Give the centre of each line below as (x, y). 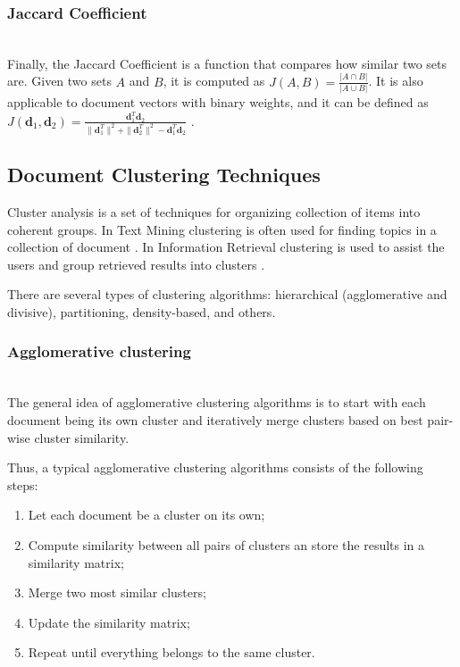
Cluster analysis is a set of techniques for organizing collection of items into (214, 211)
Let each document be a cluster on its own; (146, 515)
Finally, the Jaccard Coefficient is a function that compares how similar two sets (227, 63)
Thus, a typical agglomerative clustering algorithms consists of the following (215, 467)
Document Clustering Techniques (164, 175)
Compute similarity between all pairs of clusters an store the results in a (226, 544)
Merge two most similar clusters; (117, 592)
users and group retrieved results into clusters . (136, 264)
